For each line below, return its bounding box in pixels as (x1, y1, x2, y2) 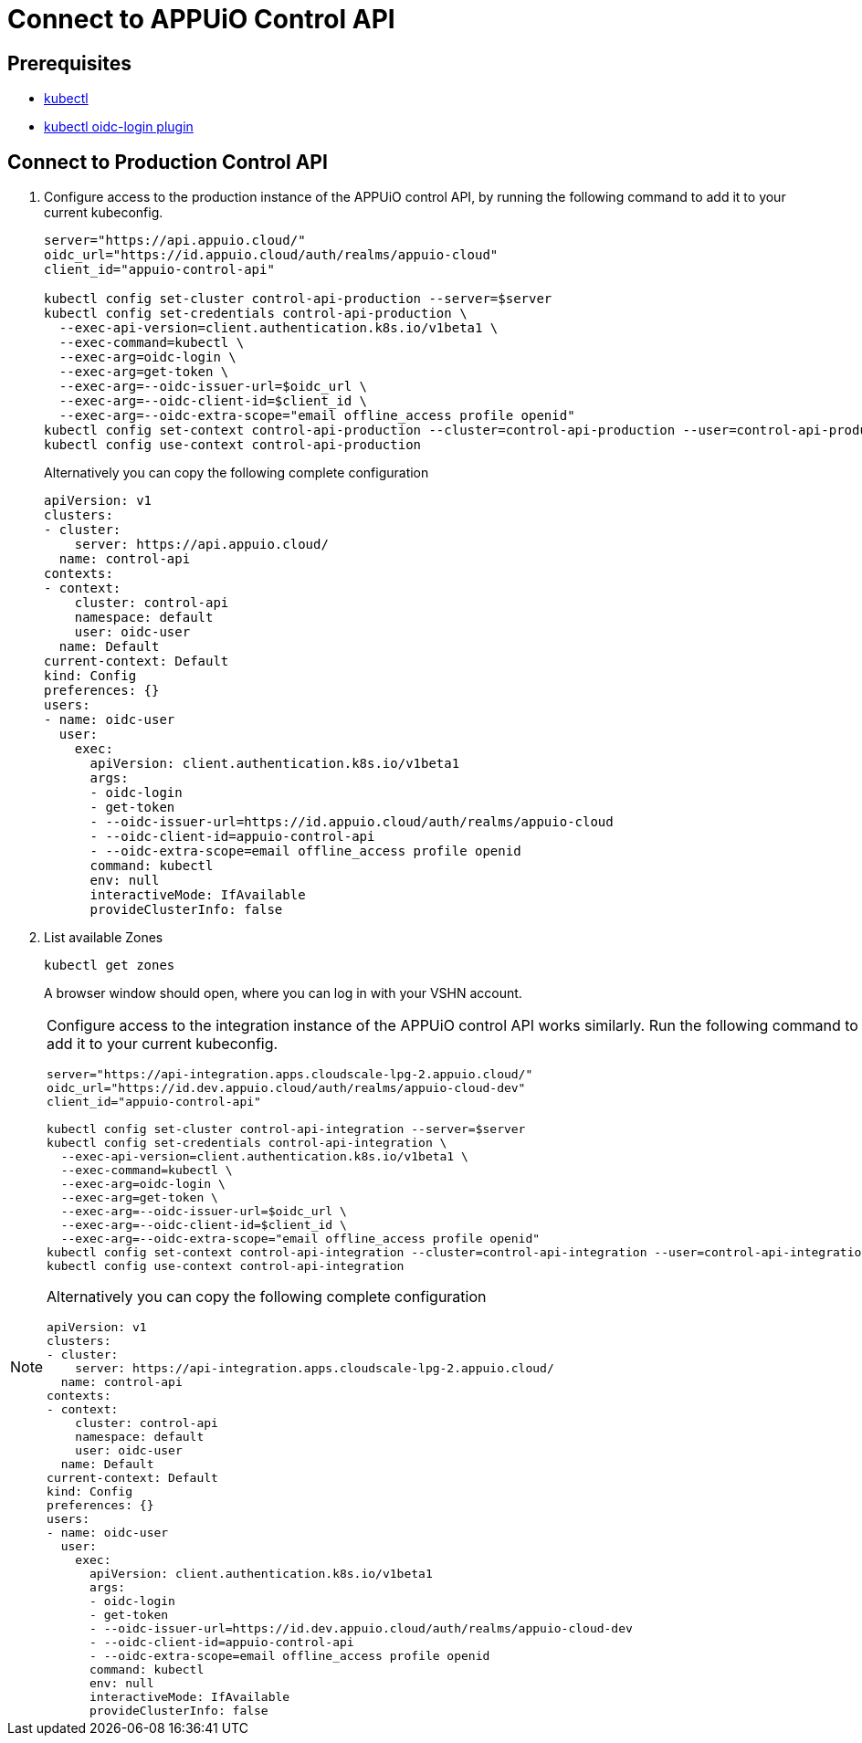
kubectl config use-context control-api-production (44, 437, 422, 453)
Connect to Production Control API (7, 150, 328, 173)
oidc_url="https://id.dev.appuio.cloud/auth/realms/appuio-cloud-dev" (47, 1081, 526, 1096)
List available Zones (44, 929, 163, 946)
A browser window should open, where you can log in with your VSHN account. (44, 985, 522, 1002)
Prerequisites (7, 51, 131, 75)
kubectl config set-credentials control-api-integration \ (47, 1136, 447, 1150)
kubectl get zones (44, 958, 175, 973)
